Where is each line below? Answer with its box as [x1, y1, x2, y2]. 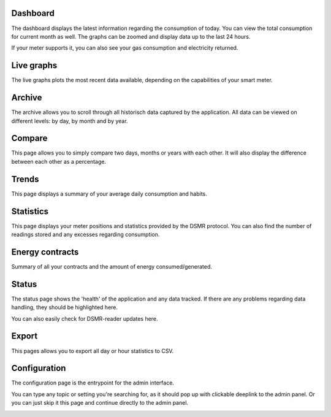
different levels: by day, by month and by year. [11, 117, 128, 124]
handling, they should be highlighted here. [11, 304, 118, 311]
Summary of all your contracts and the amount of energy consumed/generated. [11, 262, 213, 270]
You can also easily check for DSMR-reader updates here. [11, 315, 159, 322]
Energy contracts [11, 247, 79, 257]
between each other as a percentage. [11, 158, 107, 165]
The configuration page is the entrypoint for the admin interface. [11, 379, 175, 386]
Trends [11, 174, 39, 184]
